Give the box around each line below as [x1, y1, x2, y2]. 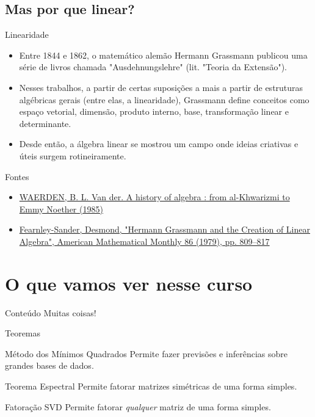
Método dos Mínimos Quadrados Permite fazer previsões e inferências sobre [5, 347, 288, 360]
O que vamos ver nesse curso [5, 270, 253, 296]
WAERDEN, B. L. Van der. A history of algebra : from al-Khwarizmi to [19, 190, 290, 203]
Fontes [5, 170, 29, 183]
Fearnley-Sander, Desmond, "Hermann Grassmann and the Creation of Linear [19, 223, 310, 236]
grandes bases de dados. [5, 359, 94, 372]
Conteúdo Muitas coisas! [5, 306, 96, 319]
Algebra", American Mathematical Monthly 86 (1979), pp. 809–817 [19, 234, 270, 247]
